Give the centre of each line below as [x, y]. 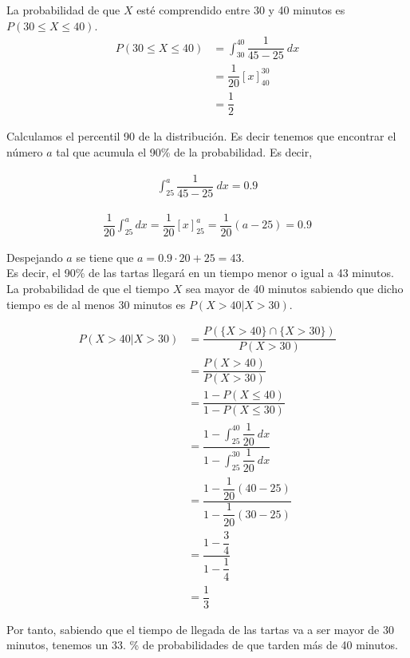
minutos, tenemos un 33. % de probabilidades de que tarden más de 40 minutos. [202, 645]
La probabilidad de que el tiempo [88, 289]
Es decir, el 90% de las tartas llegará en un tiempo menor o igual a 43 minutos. [200, 273]
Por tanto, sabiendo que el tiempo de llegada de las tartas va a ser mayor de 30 [200, 629]
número [25, 152]
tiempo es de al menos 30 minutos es [96, 304]
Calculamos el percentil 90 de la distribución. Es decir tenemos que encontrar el [201, 136]
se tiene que [105, 257]
